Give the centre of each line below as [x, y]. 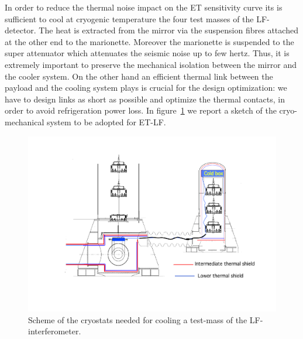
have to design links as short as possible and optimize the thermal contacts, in [145, 99]
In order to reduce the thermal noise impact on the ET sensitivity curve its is [144, 7]
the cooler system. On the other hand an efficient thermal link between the [139, 76]
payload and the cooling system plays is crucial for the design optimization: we [146, 88]
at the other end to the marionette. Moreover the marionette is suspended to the [149, 41]
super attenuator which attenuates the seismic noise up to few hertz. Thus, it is [147, 53]
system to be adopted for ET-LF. [106, 121]
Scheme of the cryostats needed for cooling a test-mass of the [138, 319]
